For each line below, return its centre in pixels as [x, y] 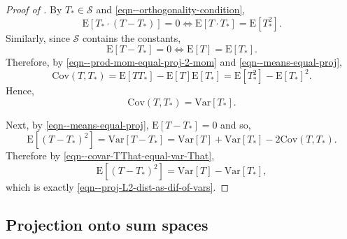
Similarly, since [38, 37]
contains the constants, [132, 37]
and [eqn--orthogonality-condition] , [171, 9]
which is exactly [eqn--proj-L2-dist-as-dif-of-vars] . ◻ [118, 187]
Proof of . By [34, 9]
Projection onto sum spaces [107, 225]
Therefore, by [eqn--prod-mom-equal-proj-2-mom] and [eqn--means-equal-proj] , [174, 62]
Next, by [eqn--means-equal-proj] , [77, 124]
